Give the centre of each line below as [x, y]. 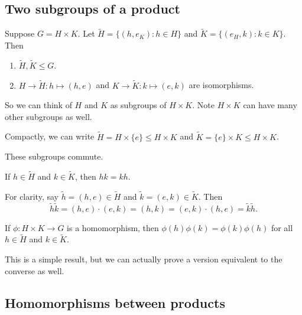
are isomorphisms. [221, 85]
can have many [270, 105]
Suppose [20, 33]
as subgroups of [138, 105]
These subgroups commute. [54, 156]
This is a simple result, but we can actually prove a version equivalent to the [144, 259]
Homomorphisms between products [115, 302]
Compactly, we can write [50, 136]
